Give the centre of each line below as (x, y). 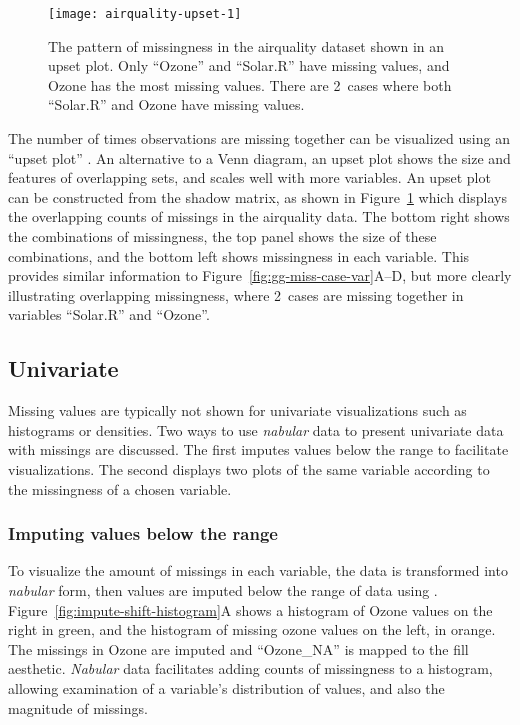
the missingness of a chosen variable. (120, 488)
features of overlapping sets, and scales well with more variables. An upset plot (249, 177)
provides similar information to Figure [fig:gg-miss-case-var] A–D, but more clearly (260, 275)
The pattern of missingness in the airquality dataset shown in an (246, 45)
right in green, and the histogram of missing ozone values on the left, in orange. (252, 629)
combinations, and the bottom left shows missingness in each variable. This (239, 255)
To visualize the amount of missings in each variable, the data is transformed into (258, 570)
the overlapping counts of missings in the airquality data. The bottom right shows (259, 216)
